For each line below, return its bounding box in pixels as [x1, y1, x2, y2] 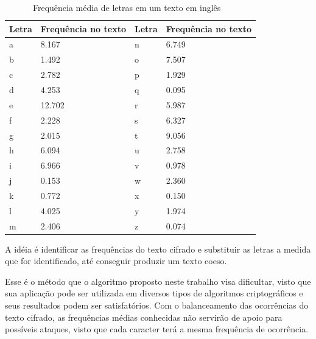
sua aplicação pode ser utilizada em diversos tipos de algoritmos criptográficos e [5, 287, 303, 299]
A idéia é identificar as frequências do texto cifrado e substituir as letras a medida [5, 242, 311, 255]
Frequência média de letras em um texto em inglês [32, 1, 221, 13]
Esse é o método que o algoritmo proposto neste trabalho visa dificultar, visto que [5, 274, 311, 287]
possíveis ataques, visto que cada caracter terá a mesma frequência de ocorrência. [5, 323, 309, 335]
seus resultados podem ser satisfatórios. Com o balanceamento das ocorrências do [5, 299, 309, 312]
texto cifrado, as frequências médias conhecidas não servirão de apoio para [5, 310, 283, 323]
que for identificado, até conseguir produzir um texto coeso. [5, 254, 227, 267]
